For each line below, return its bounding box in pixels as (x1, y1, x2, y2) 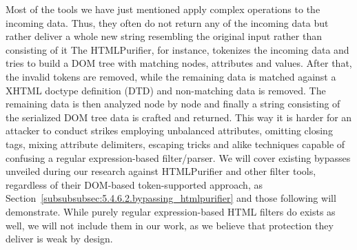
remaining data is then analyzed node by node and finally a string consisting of (6, 96, 340, 111)
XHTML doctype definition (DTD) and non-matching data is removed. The (6, 83, 326, 97)
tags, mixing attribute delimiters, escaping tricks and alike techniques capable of (6, 136, 345, 151)
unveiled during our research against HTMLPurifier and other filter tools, (6, 164, 316, 178)
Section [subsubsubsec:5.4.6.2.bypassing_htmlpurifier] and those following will (6, 191, 336, 205)
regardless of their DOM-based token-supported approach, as (6, 177, 263, 191)
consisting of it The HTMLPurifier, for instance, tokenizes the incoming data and (6, 42, 349, 56)
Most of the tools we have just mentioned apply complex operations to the (6, 2, 320, 16)
